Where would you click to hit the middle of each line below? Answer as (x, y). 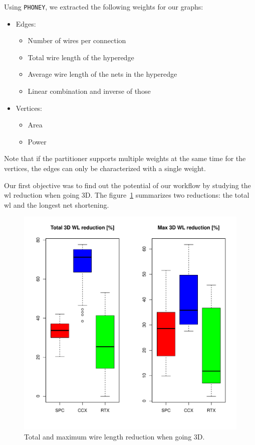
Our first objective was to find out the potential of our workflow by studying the (127, 185)
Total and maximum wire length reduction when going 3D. (114, 436)
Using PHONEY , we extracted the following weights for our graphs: (104, 7)
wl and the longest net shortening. (57, 204)
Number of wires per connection (77, 40)
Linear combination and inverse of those (89, 91)
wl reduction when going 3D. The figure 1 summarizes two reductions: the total (127, 195)
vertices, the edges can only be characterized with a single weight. (105, 168)
